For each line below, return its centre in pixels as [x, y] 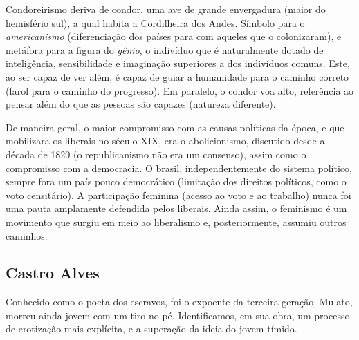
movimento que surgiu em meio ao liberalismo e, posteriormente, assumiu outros [176, 221]
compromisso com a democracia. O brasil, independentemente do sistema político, [179, 168]
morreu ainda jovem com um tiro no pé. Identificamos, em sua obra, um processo [178, 315]
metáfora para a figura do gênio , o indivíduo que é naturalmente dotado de [165, 49]
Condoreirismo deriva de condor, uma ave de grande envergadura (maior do [166, 9]
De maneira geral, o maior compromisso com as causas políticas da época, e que [175, 127]
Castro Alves [53, 273]
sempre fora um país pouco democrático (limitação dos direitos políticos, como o [176, 181]
